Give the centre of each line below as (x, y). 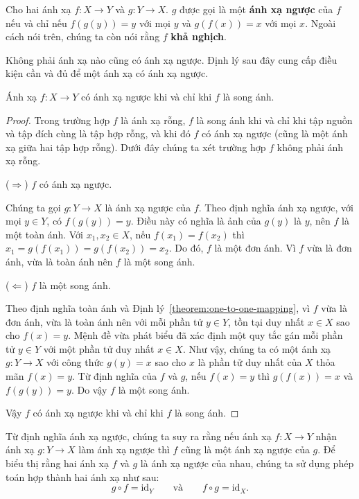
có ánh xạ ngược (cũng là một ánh (275, 133)
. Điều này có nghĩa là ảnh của (196, 221)
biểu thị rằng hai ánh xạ (58, 463)
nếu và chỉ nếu (36, 23)
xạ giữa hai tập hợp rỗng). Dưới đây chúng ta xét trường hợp (136, 147)
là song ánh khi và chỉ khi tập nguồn (274, 120)
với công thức (75, 362)
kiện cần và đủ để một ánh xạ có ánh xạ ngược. (107, 73)
